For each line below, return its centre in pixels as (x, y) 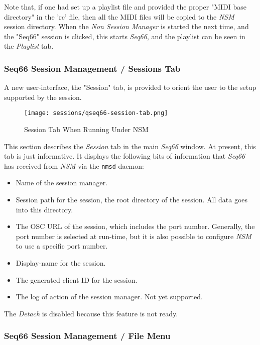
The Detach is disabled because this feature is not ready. (91, 313)
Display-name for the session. (61, 263)
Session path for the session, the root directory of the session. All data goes (132, 200)
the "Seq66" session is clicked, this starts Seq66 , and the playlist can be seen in (125, 36)
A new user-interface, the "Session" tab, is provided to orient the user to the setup (130, 87)
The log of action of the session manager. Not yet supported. (109, 297)
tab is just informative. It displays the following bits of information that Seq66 (125, 156)
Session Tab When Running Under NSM (86, 129)
